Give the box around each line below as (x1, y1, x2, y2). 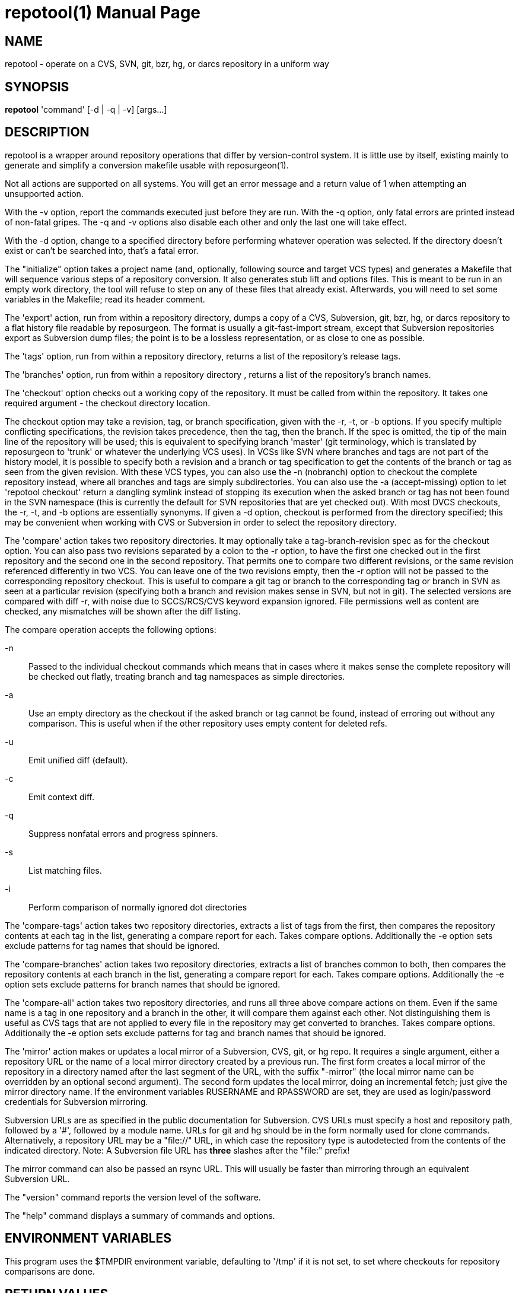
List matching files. (28, 865, 102, 875)
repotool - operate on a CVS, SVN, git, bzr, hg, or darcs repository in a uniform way (5, 59, 329, 69)
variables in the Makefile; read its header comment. (5, 294, 205, 304)
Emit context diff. (28, 791, 94, 802)
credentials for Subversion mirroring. (5, 1096, 148, 1107)
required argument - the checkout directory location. (5, 397, 211, 408)
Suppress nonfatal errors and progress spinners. (28, 828, 218, 839)
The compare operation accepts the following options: (5, 624, 216, 635)
